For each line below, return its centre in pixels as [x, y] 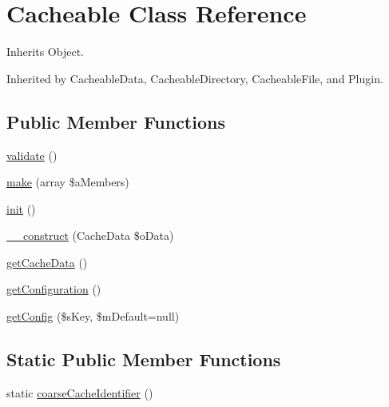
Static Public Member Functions [144, 359]
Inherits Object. [45, 52]
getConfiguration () [54, 289]
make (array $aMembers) [68, 182]
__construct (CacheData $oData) [90, 235]
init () [21, 208]
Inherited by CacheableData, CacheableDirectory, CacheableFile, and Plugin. [195, 78]
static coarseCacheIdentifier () [80, 392]
